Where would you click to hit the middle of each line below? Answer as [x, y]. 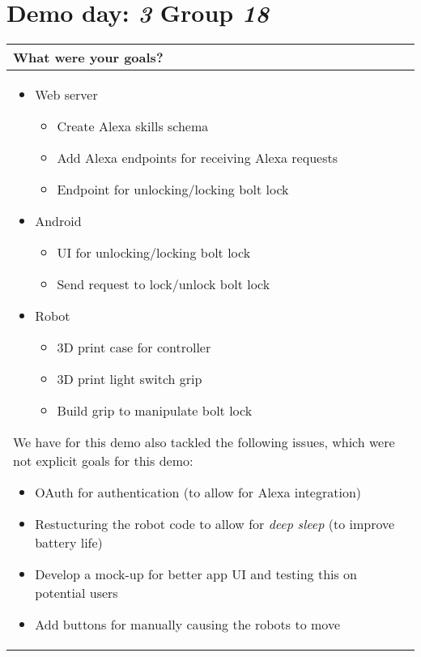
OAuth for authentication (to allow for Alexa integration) [198, 493]
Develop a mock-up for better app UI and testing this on [196, 574]
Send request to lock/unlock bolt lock [164, 284]
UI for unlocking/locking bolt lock [154, 253]
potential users [77, 593]
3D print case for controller [134, 348]
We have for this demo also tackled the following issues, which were [204, 442]
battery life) [69, 543]
